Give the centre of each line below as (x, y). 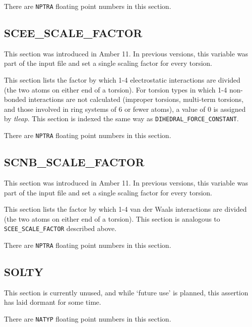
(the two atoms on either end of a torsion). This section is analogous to (112, 218)
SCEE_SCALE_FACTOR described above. (60, 228)
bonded (15, 99)
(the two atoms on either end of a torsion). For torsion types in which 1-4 (116, 89)
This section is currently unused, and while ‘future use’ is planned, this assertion (126, 292)
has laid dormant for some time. (53, 302)
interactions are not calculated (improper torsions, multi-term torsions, (136, 99)
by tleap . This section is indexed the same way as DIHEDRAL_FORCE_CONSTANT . (122, 118)
